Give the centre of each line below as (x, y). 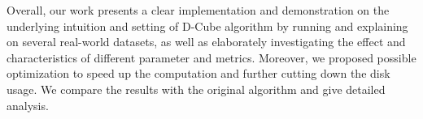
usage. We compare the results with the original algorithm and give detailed (196, 89)
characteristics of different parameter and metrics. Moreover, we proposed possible (211, 57)
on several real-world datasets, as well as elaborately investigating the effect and (206, 42)
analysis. (28, 105)
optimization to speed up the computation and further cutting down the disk (198, 73)
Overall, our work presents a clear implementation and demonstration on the (198, 10)
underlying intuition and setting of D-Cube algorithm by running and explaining (207, 25)
